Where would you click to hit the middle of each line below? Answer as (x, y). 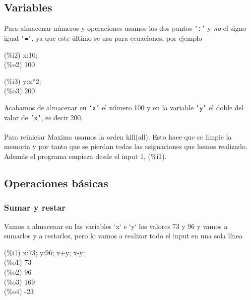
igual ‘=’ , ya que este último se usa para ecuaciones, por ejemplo (103, 37)
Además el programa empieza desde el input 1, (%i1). (85, 156)
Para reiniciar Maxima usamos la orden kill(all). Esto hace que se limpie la (118, 136)
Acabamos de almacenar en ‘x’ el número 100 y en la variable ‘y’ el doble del (124, 107)
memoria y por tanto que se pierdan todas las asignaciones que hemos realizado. (126, 146)
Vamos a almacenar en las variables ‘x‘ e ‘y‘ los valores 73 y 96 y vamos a (116, 226)
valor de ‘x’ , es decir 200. (43, 117)
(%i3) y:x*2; (23, 81)
